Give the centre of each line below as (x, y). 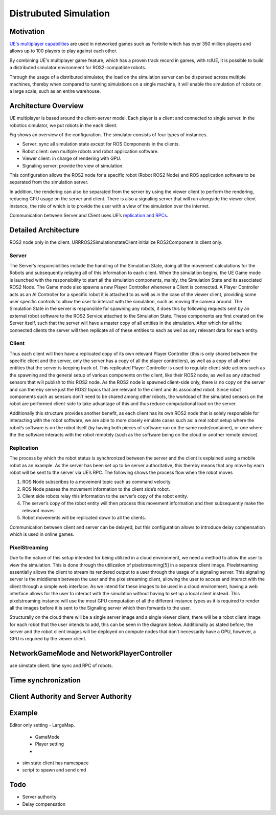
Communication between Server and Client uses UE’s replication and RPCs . (89, 215)
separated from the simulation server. (49, 182)
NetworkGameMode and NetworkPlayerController (91, 653)
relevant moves (38, 510)
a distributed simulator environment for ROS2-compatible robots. (78, 68)
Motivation (27, 32)
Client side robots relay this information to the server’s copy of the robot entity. (105, 496)
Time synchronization (45, 681)
